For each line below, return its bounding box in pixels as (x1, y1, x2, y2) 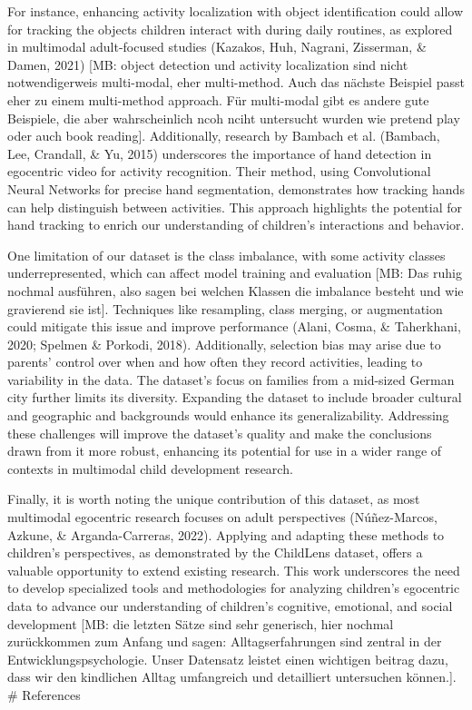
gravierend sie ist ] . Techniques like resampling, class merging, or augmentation (7, 299, 443, 318)
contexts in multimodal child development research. (7, 459, 293, 478)
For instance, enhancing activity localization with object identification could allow (7, 2, 464, 20)
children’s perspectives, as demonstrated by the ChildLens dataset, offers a (7, 543, 423, 562)
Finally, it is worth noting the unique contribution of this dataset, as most (7, 489, 420, 508)
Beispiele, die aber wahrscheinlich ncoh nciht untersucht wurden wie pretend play (7, 108, 460, 127)
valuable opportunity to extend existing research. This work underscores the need (7, 560, 460, 579)
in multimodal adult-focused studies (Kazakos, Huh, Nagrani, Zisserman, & (7, 37, 427, 56)
